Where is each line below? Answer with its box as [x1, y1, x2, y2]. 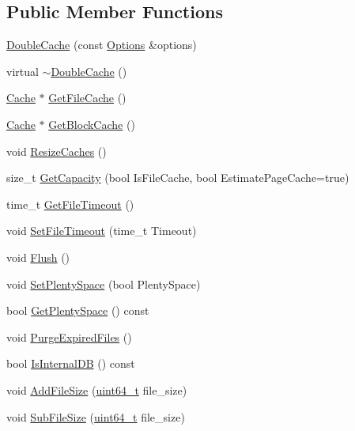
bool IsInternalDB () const [6, 355, 135, 372]
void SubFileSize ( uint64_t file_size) [6, 408, 185, 425]
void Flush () [6, 248, 70, 265]
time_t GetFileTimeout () [6, 195, 134, 212]
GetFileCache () [48, 89, 127, 106]
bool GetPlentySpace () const [6, 302, 149, 319]
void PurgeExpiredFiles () [6, 328, 132, 345]
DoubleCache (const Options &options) [6, 36, 197, 53]
